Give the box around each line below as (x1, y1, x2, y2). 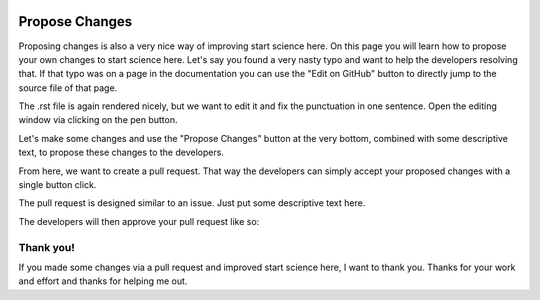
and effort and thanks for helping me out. (18, 275, 188, 287)
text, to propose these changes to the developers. (18, 146, 225, 159)
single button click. (18, 179, 97, 191)
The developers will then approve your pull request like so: (18, 215, 260, 227)
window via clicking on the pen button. (18, 114, 179, 126)
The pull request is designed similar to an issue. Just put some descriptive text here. (18, 197, 366, 209)
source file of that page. (18, 81, 118, 94)
